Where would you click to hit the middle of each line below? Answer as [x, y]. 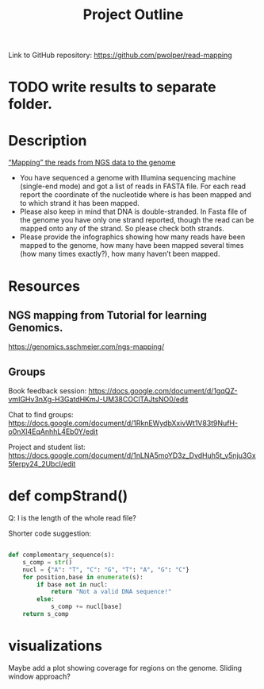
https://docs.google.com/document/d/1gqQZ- [163, 391]
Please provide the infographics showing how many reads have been [132, 237]
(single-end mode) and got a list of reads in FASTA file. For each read [133, 186]
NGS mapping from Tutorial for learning [108, 315]
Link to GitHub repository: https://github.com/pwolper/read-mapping [120, 55]
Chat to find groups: [41, 415]
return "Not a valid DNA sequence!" [111, 592]
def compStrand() [68, 496]
